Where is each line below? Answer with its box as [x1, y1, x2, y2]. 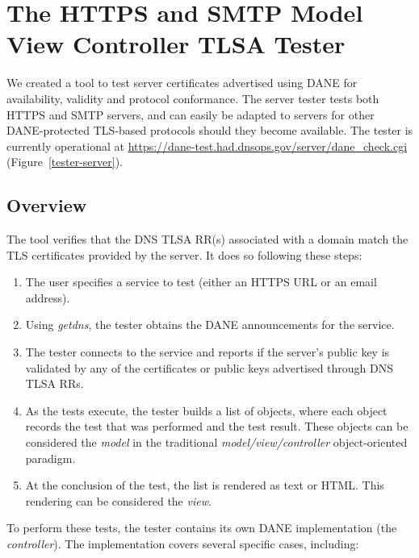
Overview [6, 193, 87, 218]
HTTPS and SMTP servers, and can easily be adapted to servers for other [6, 106, 375, 123]
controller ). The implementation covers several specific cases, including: [6, 535, 359, 552]
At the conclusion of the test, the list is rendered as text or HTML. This [25, 477, 384, 493]
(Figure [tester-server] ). [6, 153, 124, 170]
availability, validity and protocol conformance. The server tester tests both [6, 90, 379, 106]
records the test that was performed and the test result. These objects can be [25, 418, 409, 435]
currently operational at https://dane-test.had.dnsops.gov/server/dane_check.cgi [6, 137, 408, 154]
